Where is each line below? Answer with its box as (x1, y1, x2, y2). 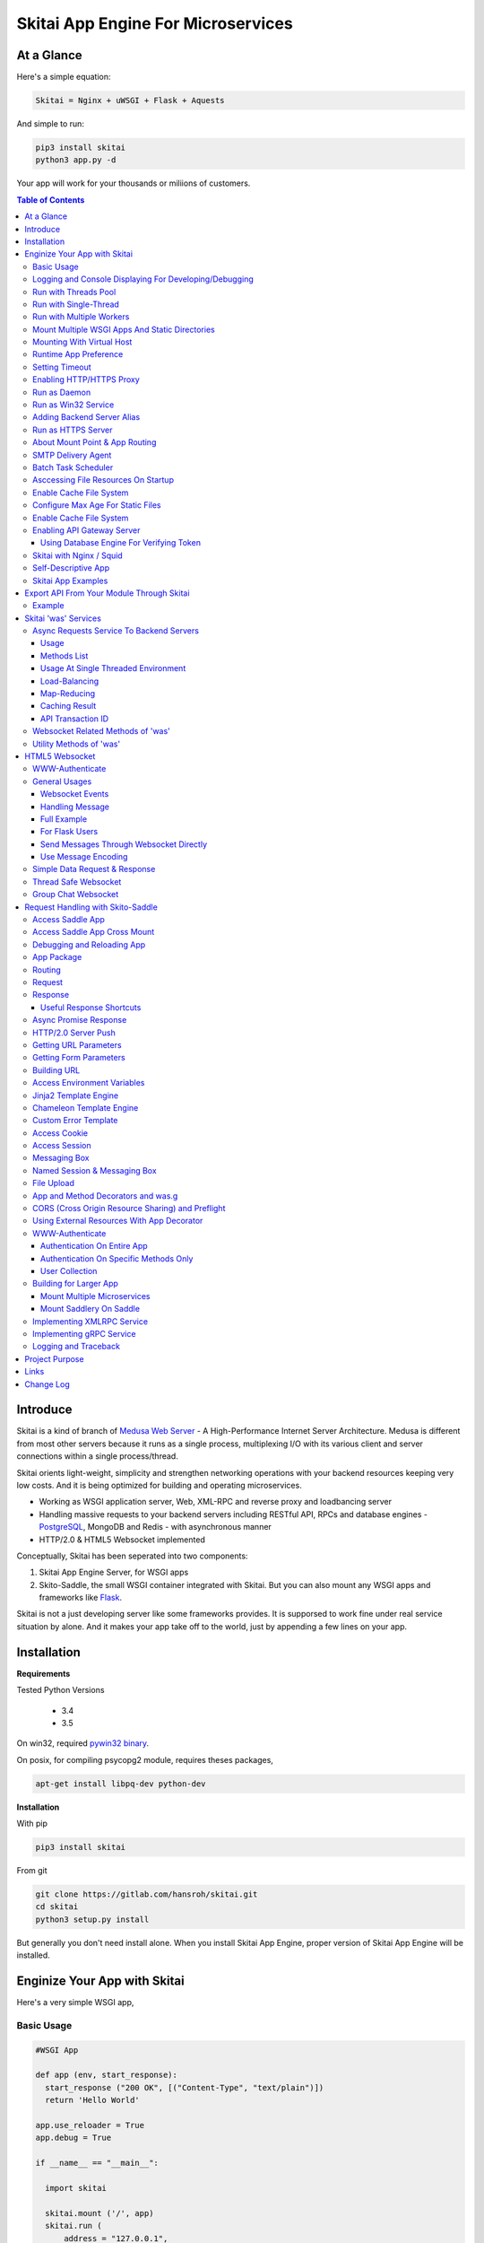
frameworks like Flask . (39, 1593, 123, 1603)
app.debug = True (35, 2133, 112, 2143)
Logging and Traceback (32, 1341, 121, 1352)
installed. (16, 1950, 51, 1960)
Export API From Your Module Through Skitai (24, 588, 190, 598)
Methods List (40, 650, 89, 661)
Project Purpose (24, 1353, 84, 1364)
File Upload (32, 1178, 75, 1189)
